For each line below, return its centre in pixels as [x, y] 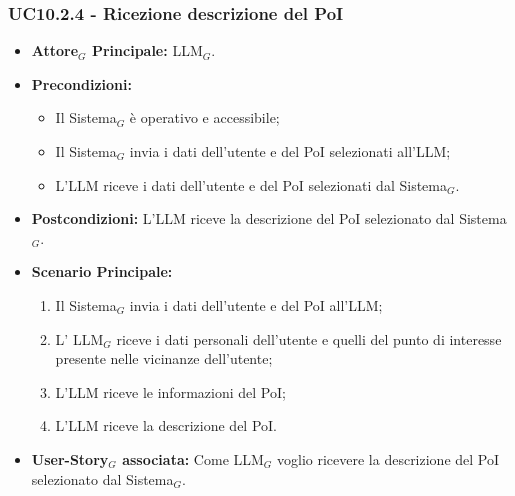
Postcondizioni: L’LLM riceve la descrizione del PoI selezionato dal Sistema [269, 218]
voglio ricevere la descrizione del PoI [388, 458]
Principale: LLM [147, 50]
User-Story [70, 458]
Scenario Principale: [102, 271]
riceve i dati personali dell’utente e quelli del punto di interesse [309, 338]
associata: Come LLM [193, 458]
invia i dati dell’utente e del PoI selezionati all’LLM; [290, 151]
